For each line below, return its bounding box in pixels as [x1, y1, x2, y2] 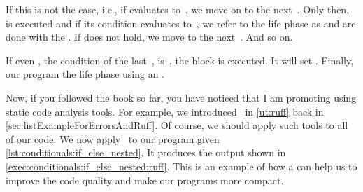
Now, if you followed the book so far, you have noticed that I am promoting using [6, 90, 357, 104]
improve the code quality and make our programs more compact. [6, 172, 284, 187]
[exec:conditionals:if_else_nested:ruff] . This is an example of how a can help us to [6, 158, 357, 173]
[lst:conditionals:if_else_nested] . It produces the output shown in [6, 145, 286, 160]
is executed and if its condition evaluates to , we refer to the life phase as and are [6, 15, 356, 30]
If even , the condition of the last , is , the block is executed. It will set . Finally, [6, 53, 354, 67]
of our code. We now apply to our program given [6, 131, 220, 146]
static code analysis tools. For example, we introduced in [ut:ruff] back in [6, 104, 324, 118]
